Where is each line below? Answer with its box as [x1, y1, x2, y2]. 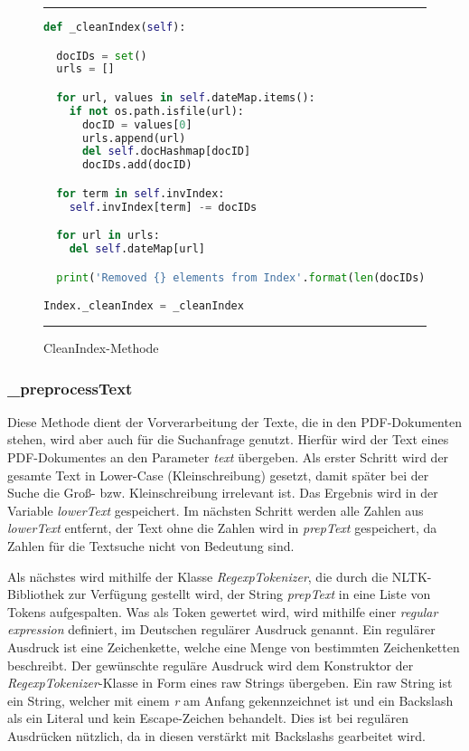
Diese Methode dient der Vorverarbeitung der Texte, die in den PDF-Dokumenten [7, 412, 462, 431]
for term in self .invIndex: [56, 186, 225, 200]
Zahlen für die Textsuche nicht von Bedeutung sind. [7, 537, 295, 556]
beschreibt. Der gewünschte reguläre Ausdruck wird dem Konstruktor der [7, 655, 414, 674]
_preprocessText [7, 376, 133, 399]
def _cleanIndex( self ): [43, 21, 186, 33]
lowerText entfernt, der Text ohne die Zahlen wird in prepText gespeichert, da [7, 518, 437, 537]
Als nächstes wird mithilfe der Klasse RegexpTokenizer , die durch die [7, 566, 389, 585]
